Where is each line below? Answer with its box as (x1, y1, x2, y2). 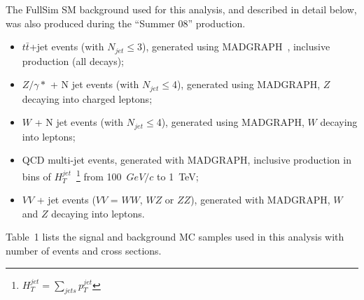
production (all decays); (22, 53, 124, 68)
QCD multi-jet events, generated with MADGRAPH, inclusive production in (22, 152, 351, 167)
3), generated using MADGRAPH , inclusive (137, 39, 330, 54)
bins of (22, 169, 51, 183)
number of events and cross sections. (6, 243, 162, 257)
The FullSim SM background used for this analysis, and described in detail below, (6, 2, 357, 16)
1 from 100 (76, 166, 122, 183)
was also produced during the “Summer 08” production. (6, 15, 246, 30)
